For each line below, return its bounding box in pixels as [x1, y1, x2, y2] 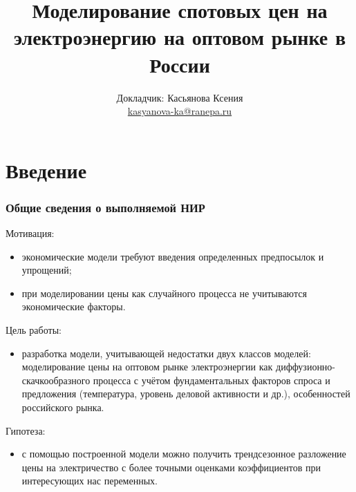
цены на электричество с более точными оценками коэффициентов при [21, 460, 321, 474]
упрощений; [21, 263, 72, 277]
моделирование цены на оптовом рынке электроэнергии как [21, 359, 273, 374]
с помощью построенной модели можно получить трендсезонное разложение [21, 446, 346, 461]
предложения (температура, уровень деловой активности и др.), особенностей [21, 386, 350, 401]
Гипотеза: [6, 423, 46, 437]
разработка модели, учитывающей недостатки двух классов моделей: [21, 346, 311, 360]
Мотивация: [6, 226, 55, 240]
